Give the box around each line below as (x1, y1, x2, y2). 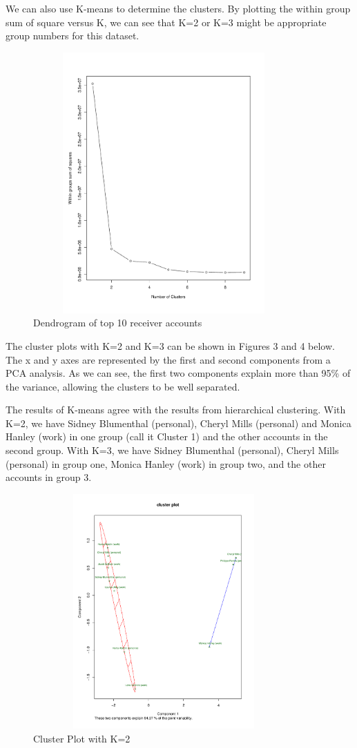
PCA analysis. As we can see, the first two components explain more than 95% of (6, 366, 351, 380)
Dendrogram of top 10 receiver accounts (33, 315, 202, 330)
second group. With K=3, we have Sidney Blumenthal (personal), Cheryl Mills (6, 443, 339, 457)
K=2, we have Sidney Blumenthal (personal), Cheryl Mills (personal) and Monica (6, 415, 351, 430)
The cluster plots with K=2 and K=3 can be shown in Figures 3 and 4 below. (6, 338, 335, 353)
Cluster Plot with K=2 (33, 731, 131, 745)
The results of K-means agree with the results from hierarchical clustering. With (6, 402, 346, 417)
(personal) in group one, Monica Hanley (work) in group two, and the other (6, 456, 326, 471)
